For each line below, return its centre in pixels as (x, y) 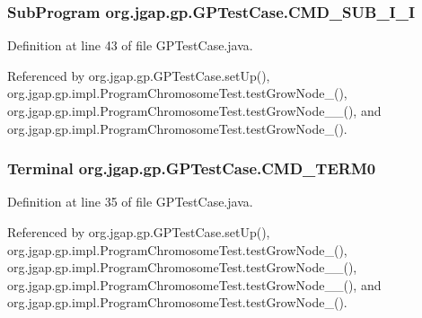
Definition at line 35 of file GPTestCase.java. (130, 202)
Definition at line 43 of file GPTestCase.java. (130, 45)
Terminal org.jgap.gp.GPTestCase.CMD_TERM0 (192, 168)
